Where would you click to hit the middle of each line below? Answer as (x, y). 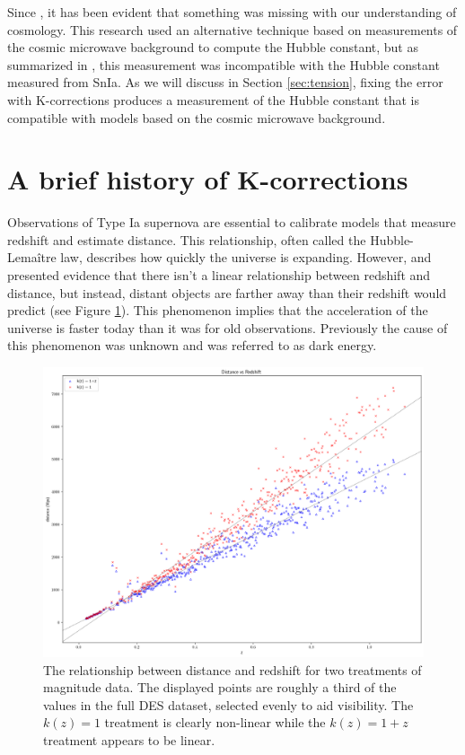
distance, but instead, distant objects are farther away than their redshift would (227, 292)
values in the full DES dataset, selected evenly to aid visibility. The (228, 704)
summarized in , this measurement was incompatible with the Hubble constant (224, 64)
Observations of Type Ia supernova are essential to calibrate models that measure (232, 222)
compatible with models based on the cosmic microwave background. (197, 117)
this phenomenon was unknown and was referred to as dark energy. (192, 345)
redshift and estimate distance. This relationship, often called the (187, 239)
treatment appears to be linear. (129, 739)
